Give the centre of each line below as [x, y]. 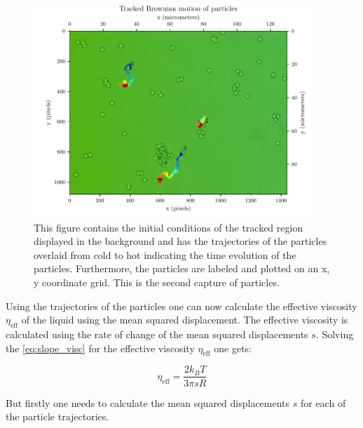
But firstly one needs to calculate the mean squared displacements [148, 402]
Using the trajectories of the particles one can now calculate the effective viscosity [181, 306]
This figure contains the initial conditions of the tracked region [169, 227]
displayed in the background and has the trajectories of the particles [180, 241]
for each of [323, 402]
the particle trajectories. [57, 416]
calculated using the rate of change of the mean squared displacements [157, 334]
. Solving [335, 334]
